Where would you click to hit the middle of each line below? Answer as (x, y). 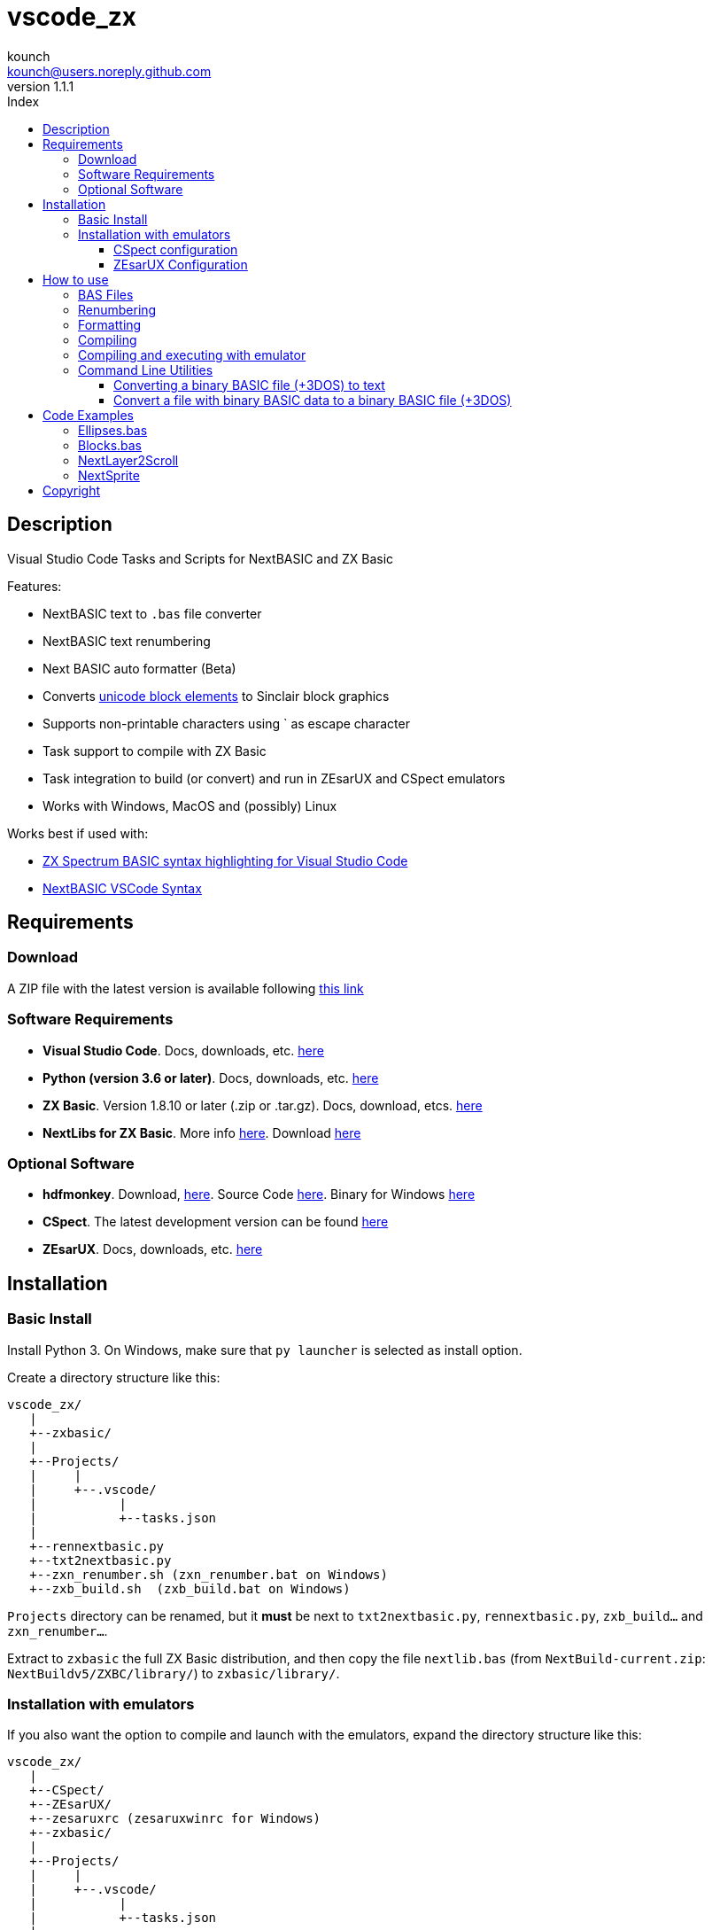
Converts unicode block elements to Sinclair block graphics (216, 696)
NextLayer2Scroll (128, 460)
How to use (76, 279)
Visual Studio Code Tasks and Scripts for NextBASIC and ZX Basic (201, 558)
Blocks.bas (110, 445)
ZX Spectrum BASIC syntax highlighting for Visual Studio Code (225, 860)
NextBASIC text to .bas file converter (152, 613)
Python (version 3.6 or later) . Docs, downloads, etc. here (211, 1078)
